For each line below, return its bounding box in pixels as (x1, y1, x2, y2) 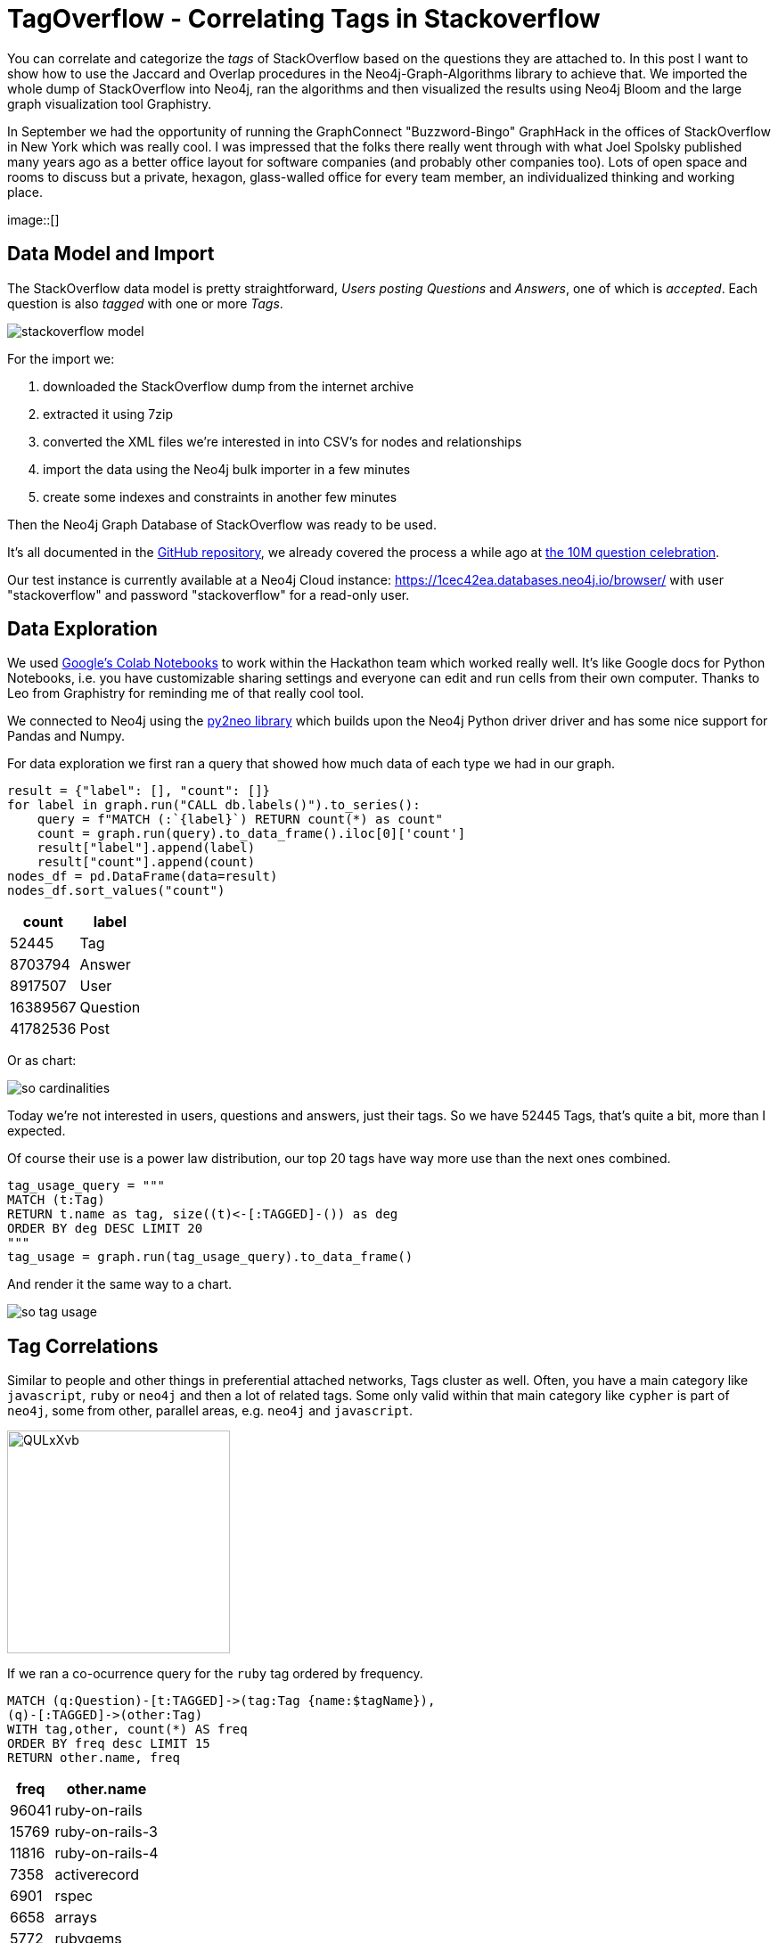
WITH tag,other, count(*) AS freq (7, 1722, 248, 1737)
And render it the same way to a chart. (7, 1276, 233, 1292)
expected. (7, 1123, 66, 1139)
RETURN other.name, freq (7, 1750, 180, 1766)
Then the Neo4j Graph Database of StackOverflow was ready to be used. (7, 516, 437, 532)
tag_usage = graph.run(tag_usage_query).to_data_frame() (7, 1250, 414, 1265)
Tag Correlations (7, 1334, 159, 1357)
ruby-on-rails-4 (54, 1844, 159, 1863)
